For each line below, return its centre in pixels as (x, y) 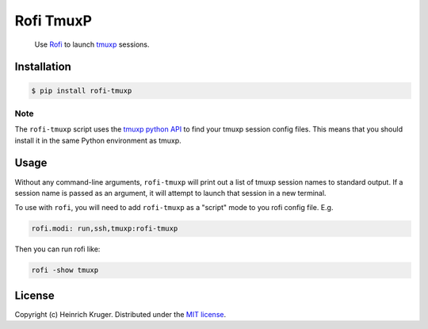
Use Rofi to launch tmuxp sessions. (92, 44)
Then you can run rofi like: (57, 249)
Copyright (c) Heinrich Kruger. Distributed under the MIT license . (120, 314)
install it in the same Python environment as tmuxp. (98, 140)
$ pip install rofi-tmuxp (82, 90)
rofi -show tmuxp (65, 270)
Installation (43, 67)
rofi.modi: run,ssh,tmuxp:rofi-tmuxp (105, 229)
